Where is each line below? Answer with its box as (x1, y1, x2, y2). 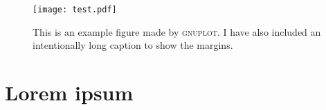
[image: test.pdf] (33, 5, 117, 14)
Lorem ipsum (5, 78, 134, 107)
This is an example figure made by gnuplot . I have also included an (33, 24, 321, 38)
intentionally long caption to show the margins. (33, 38, 233, 52)
